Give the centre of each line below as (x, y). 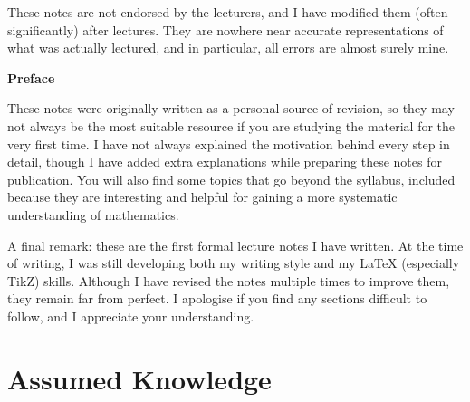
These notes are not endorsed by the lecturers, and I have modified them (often (228, 12)
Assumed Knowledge (139, 378)
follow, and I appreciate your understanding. (131, 316)
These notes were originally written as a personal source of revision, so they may (231, 108)
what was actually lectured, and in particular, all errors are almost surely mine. (228, 48)
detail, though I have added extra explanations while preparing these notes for (225, 162)
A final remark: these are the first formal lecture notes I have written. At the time (235, 245)
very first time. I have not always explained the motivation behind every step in (229, 144)
